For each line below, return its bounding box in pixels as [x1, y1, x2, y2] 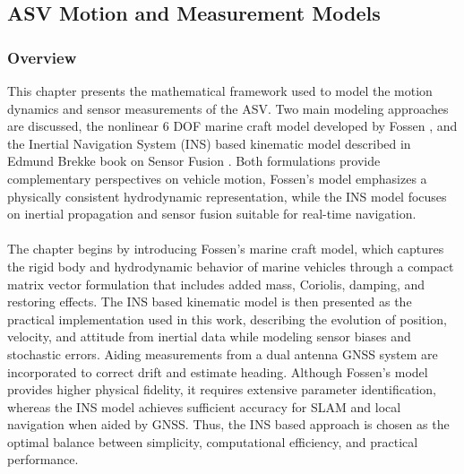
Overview [7, 46, 77, 68]
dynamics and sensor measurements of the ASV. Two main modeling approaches [7, 99, 449, 117]
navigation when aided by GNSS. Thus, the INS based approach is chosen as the [7, 415, 450, 434]
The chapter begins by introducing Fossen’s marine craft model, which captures [7, 239, 444, 258]
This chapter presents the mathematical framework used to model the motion [7, 82, 433, 99]
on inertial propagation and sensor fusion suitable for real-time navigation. [7, 204, 417, 223]
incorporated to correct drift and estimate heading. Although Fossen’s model [7, 362, 428, 381]
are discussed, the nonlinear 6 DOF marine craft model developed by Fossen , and [7, 116, 458, 135]
